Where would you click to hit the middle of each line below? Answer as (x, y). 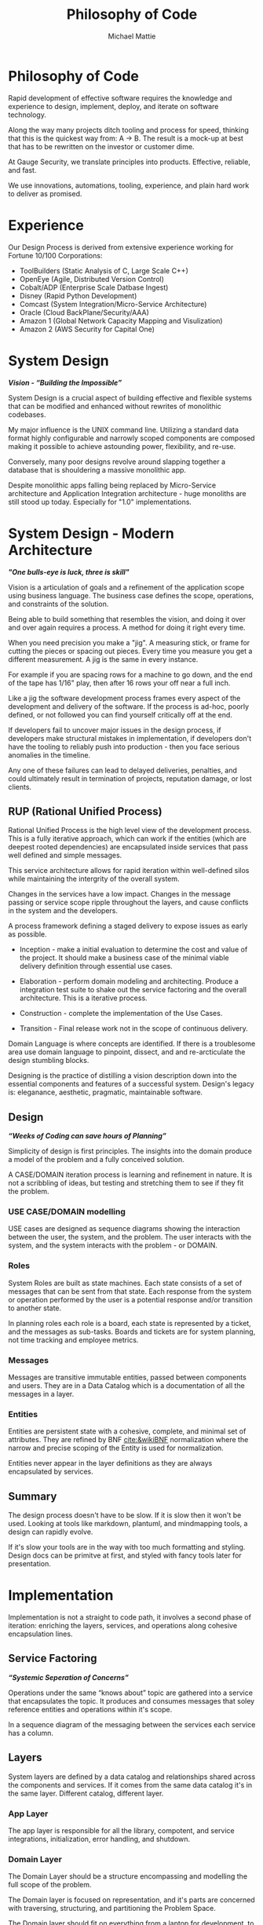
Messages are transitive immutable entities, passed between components (128, 1377)
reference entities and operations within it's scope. (90, 1709)
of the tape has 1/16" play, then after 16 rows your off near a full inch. (119, 683)
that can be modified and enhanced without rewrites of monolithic (115, 406)
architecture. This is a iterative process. (83, 998)
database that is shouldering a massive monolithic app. (97, 469)
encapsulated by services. (51, 1472)
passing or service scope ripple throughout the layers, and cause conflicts (128, 902)
